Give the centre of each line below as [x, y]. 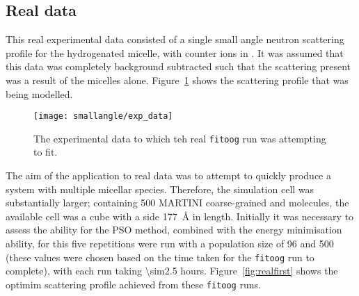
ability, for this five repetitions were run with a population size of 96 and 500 [170, 244]
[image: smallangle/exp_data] [103, 116]
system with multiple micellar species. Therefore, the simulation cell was [160, 189]
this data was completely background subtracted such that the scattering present [178, 66]
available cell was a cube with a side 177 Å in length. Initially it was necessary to [180, 216]
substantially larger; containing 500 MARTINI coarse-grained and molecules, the [177, 203]
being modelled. [39, 93]
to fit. [46, 152]
